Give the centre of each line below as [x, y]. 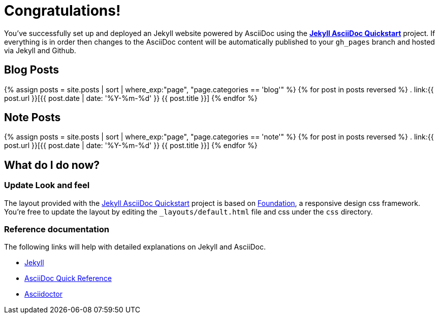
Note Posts [33, 118]
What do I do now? [52, 165]
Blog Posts [32, 70]
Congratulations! [62, 11]
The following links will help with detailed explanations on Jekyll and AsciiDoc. [135, 247]
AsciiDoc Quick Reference [68, 278]
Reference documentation [57, 229]
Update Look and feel [47, 185]
